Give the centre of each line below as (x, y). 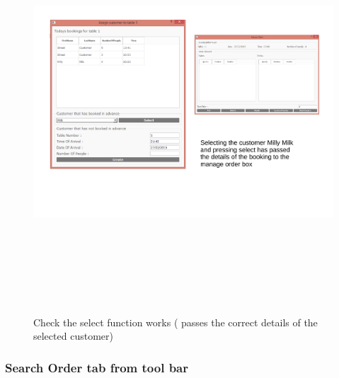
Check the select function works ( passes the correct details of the (176, 322)
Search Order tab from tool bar (97, 367)
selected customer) (73, 336)
